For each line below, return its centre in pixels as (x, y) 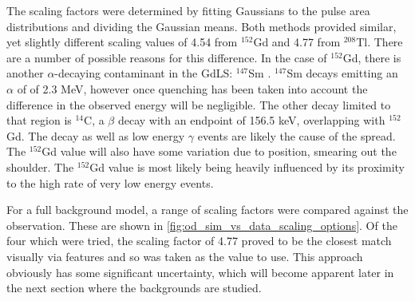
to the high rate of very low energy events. (110, 182)
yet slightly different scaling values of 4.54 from (122, 42)
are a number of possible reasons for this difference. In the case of (167, 57)
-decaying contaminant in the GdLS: (144, 73)
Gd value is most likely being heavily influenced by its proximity (247, 166)
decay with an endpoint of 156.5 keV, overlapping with (251, 120)
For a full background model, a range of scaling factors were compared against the (207, 210)
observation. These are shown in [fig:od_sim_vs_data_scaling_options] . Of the (202, 225)
